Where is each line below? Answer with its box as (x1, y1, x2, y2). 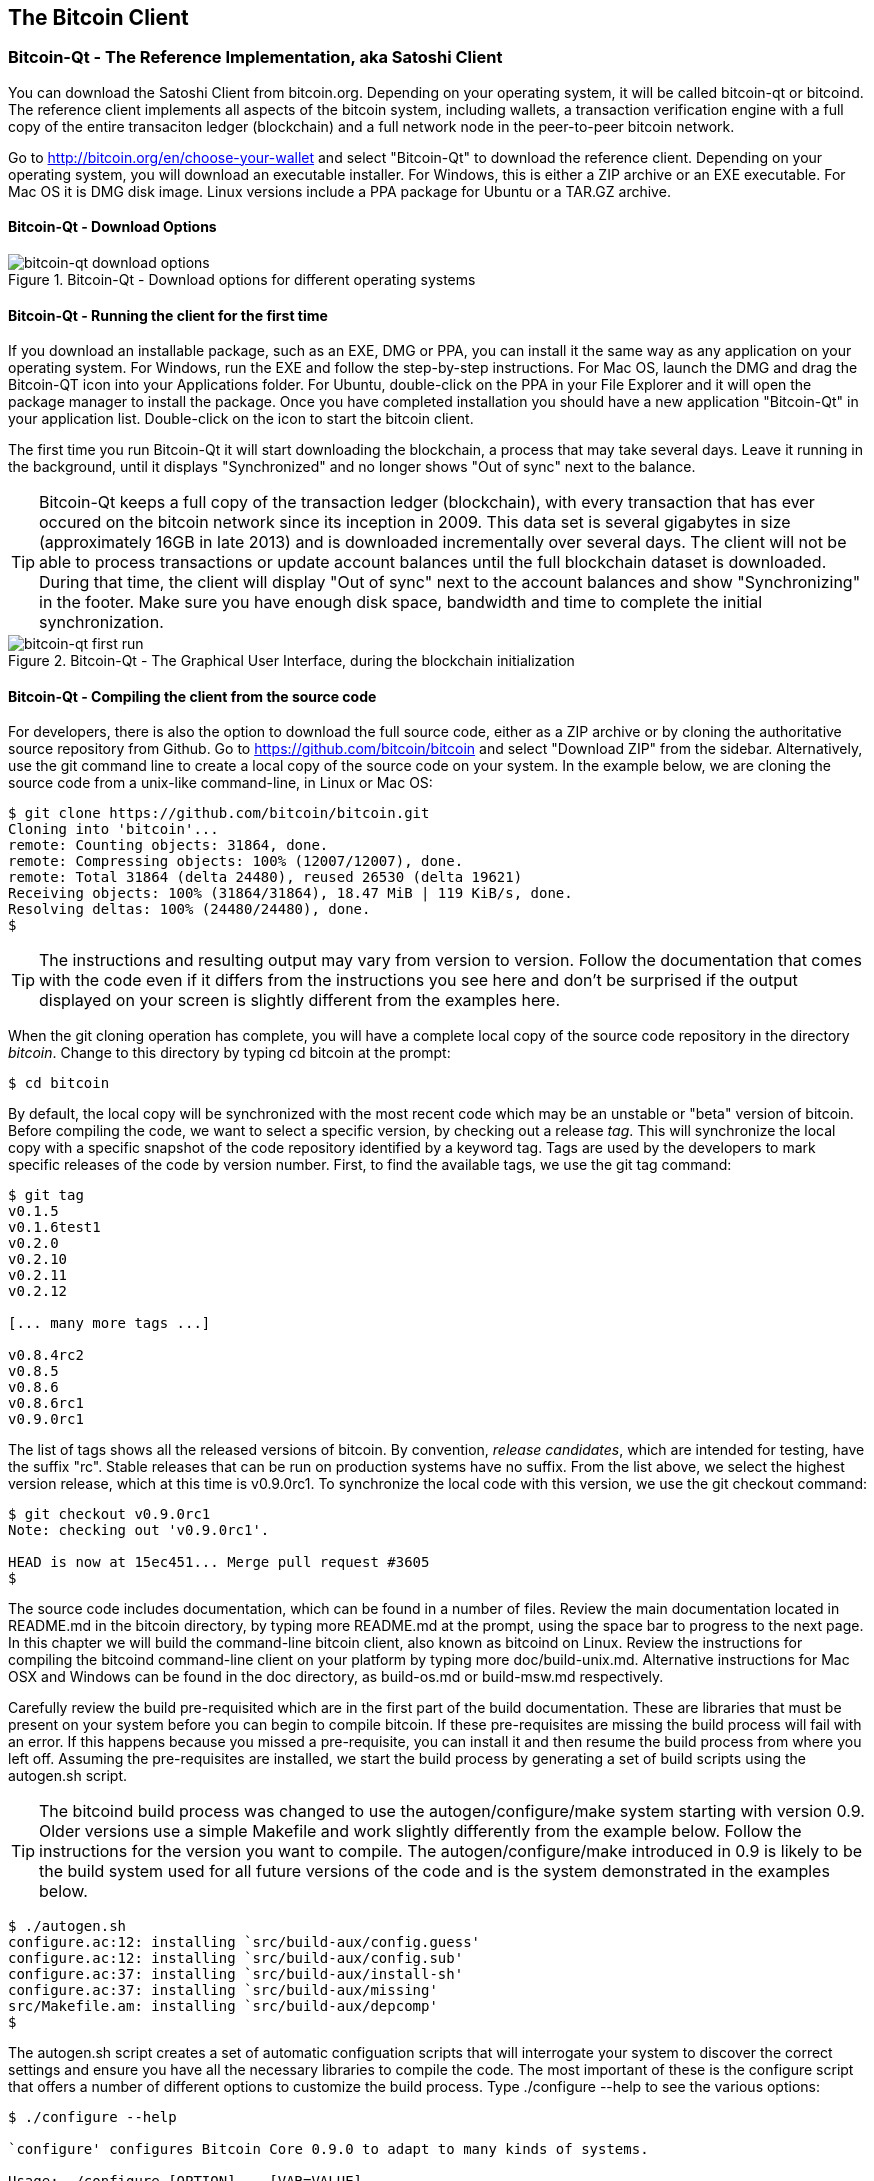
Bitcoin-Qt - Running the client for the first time (8, 306, 328, 324)
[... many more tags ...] (8, 1315, 211, 1332)
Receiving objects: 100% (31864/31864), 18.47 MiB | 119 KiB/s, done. (8, 885, 573, 902)
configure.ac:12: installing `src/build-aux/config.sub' (8, 1950, 464, 1967)
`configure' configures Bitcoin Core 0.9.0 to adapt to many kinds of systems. (8, 2141, 649, 2158)
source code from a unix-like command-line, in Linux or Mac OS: (8, 774, 433, 792)
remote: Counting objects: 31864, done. (8, 837, 329, 854)
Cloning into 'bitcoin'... (8, 821, 219, 838)
